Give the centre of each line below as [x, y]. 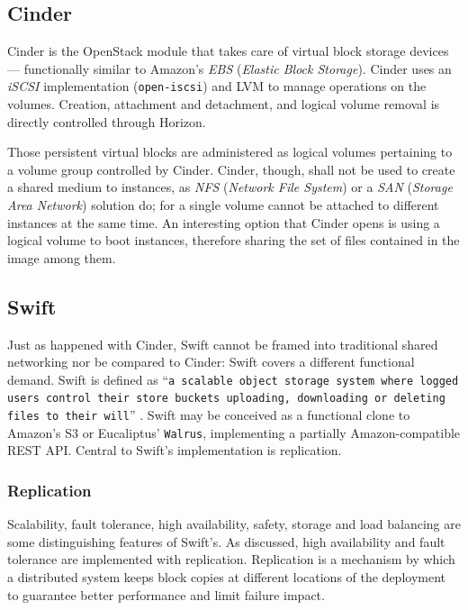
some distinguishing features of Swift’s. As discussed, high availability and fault [226, 541]
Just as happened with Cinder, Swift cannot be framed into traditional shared [223, 344]
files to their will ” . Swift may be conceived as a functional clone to [209, 415]
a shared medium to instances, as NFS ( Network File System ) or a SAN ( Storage [230, 187]
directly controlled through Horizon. [107, 121]
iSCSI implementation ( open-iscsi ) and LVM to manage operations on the [217, 86]
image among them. [62, 257]
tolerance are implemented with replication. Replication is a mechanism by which [231, 559]
